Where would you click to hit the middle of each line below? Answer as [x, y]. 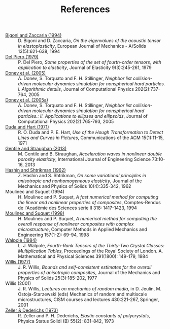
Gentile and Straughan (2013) [36, 149]
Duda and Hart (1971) [27, 127]
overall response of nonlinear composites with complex [76, 224]
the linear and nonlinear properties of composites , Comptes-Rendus [89, 203]
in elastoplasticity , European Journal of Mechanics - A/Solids [82, 46]
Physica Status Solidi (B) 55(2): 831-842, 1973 [66, 321]
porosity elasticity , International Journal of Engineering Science [84, 159]
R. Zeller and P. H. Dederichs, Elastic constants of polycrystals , [84, 316]
